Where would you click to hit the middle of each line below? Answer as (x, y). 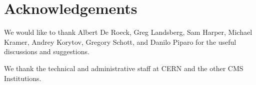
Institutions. (23, 78)
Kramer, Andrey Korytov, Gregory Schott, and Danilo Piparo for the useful (120, 42)
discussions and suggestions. (47, 51)
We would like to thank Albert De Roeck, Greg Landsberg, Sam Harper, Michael (128, 32)
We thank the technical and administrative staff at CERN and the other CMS (124, 68)
